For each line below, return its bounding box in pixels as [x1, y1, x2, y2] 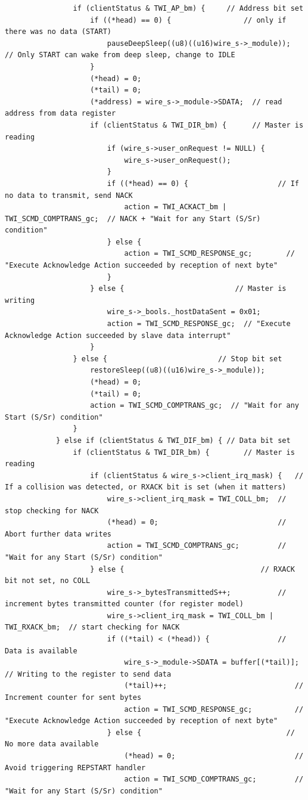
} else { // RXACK [90, 565, 295, 573]
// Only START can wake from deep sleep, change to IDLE [5, 51, 235, 60]
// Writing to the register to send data [5, 669, 172, 678]
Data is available [5, 646, 77, 655]
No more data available [5, 740, 99, 749]
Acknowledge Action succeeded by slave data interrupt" [5, 331, 231, 340]
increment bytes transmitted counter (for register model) [5, 600, 244, 609]
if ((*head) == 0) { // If [107, 179, 299, 188]
